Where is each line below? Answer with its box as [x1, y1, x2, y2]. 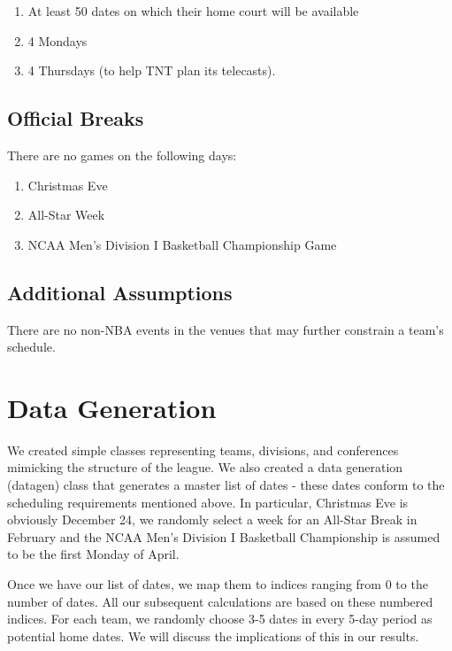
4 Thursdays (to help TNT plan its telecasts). [27, 61, 276, 80]
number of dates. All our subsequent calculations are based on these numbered [7, 592, 433, 610]
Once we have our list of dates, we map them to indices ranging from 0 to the [7, 575, 428, 593]
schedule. [7, 337, 56, 356]
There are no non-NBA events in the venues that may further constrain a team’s [7, 320, 444, 338]
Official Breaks [7, 105, 144, 132]
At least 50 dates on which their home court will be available [27, 2, 359, 19]
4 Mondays [27, 31, 88, 50]
